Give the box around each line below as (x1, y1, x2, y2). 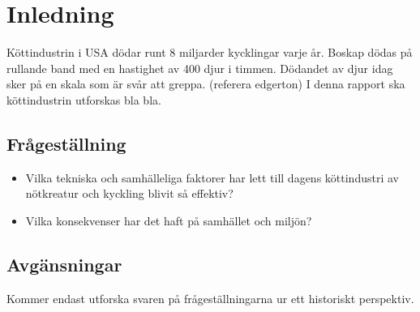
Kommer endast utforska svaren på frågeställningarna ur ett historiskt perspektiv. (6, 289, 414, 306)
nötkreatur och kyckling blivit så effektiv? (25, 185, 234, 202)
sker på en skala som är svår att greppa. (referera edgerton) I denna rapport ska (6, 75, 405, 92)
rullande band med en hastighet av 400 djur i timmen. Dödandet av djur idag (6, 59, 393, 76)
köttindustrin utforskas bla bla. (6, 91, 161, 108)
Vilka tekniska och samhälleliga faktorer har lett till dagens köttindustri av (25, 169, 399, 186)
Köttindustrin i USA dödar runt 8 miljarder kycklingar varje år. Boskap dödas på (6, 44, 413, 61)
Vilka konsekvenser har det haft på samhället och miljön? (25, 212, 312, 229)
